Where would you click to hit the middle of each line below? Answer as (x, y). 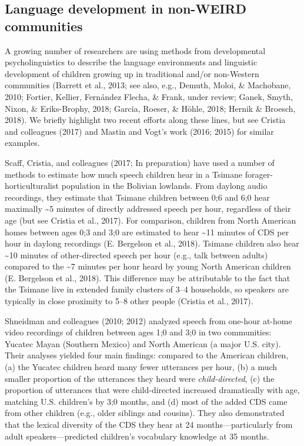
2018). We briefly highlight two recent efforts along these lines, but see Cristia (145, 120)
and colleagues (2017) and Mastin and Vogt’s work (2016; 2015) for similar (139, 131)
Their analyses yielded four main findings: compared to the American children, (147, 355)
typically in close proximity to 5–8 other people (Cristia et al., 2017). (129, 301)
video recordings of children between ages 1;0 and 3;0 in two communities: (138, 332)
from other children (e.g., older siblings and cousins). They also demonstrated (145, 413)
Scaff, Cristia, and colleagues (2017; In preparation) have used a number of (140, 162)
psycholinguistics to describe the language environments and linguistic (131, 62)
